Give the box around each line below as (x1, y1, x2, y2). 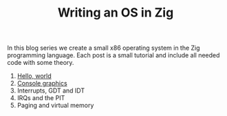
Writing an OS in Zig (57, 5, 174, 21)
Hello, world (17, 72, 52, 80)
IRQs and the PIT (17, 94, 65, 102)
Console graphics (17, 79, 67, 88)
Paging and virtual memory (17, 101, 94, 110)
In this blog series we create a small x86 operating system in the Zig (7, 43, 201, 52)
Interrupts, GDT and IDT (17, 86, 85, 95)
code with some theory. (7, 59, 74, 67)
